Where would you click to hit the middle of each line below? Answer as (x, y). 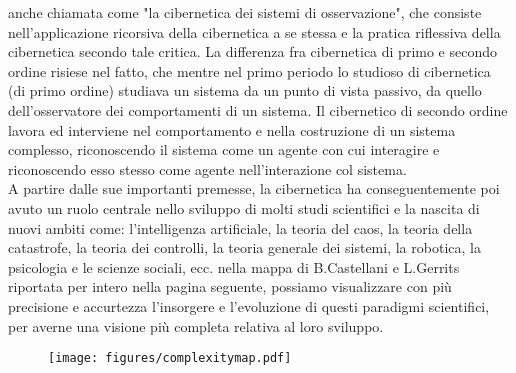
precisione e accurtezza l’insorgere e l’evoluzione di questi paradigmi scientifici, (249, 305)
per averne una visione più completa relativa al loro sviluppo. (196, 325)
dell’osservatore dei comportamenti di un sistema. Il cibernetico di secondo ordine (258, 109)
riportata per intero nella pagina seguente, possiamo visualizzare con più (230, 286)
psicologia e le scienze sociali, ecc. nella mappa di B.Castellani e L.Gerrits (234, 266)
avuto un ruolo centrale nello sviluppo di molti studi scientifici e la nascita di (244, 207)
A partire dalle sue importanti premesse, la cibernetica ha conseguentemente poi (254, 188)
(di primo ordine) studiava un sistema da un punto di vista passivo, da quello (245, 90)
